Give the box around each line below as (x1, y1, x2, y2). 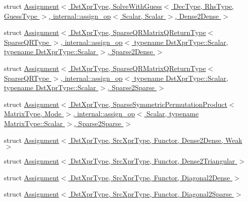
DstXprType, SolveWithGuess (70, 1, 162, 11)
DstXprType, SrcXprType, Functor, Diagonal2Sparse (70, 189, 232, 199)
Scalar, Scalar (122, 10, 164, 21)
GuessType (4, 10, 38, 21)
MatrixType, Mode (4, 108, 62, 119)
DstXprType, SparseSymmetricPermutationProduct (70, 99, 227, 109)
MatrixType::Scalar (4, 118, 63, 128)
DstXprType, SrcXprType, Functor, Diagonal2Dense (70, 172, 230, 182)
